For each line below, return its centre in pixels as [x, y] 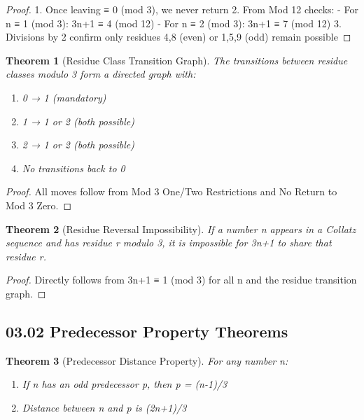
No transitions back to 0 [73, 168]
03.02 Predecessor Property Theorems [147, 331]
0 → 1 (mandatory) [64, 97]
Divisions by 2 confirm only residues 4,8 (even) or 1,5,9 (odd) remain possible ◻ [178, 37]
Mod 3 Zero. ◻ [39, 205]
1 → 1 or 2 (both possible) [78, 121]
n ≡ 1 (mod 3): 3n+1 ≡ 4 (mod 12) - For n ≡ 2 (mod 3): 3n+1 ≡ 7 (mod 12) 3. [174, 23]
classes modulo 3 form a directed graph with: [101, 74]
